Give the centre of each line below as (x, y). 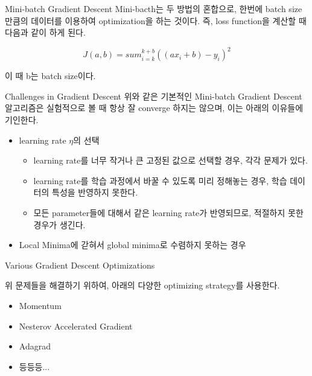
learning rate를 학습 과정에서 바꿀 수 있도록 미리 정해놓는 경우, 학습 (160, 180)
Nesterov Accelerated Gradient (76, 326)
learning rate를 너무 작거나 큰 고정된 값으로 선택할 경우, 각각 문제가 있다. (170, 160)
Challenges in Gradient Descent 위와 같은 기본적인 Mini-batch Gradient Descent (154, 96)
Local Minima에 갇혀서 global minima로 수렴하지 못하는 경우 (132, 245)
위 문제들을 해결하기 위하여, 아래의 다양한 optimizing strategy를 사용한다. (142, 285)
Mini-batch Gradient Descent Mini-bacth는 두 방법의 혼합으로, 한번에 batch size (154, 8)
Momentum (40, 305)
